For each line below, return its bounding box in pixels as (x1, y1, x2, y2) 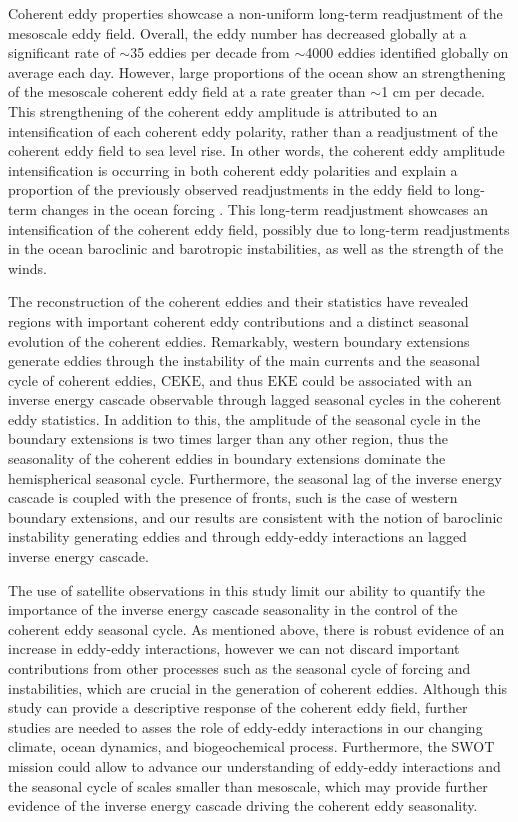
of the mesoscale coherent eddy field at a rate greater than (8, 81, 366, 102)
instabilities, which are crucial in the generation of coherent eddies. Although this (8, 677, 508, 698)
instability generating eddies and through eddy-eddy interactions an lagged (8, 526, 467, 547)
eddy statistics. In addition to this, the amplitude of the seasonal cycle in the (8, 408, 481, 429)
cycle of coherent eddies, (8, 369, 157, 390)
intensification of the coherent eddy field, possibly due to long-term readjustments (8, 218, 510, 239)
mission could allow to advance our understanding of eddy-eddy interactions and (8, 755, 501, 776)
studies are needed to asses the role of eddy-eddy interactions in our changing (8, 716, 483, 737)
